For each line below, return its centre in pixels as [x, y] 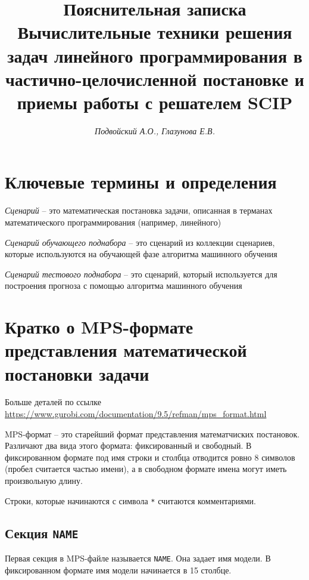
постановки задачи [77, 373]
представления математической [126, 350]
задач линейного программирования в [155, 55]
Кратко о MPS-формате [99, 327]
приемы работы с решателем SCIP [155, 102]
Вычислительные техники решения [155, 32]
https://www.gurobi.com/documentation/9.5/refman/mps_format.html [136, 414]
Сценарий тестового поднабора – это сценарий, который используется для [141, 274]
